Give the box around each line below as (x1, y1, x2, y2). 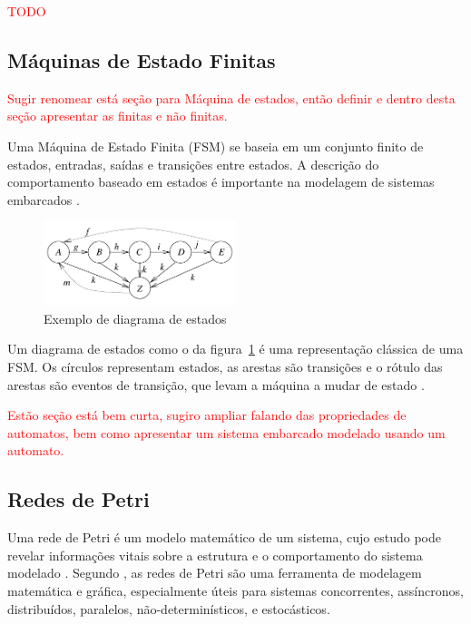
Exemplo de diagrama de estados (44, 308, 227, 327)
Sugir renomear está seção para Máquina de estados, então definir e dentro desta (7, 88, 456, 107)
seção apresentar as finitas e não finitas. (7, 106, 228, 125)
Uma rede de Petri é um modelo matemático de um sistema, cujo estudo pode (7, 528, 441, 547)
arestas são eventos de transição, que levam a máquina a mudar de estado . (7, 375, 425, 394)
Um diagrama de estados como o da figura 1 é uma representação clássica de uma (7, 339, 464, 358)
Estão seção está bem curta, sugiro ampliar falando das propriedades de (7, 405, 407, 424)
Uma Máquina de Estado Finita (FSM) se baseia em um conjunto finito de (7, 136, 424, 155)
